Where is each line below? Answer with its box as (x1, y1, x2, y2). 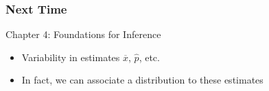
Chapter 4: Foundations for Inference (5, 27, 161, 41)
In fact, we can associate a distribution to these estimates (21, 73, 264, 87)
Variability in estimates (21, 50, 120, 64)
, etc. (139, 50, 160, 64)
